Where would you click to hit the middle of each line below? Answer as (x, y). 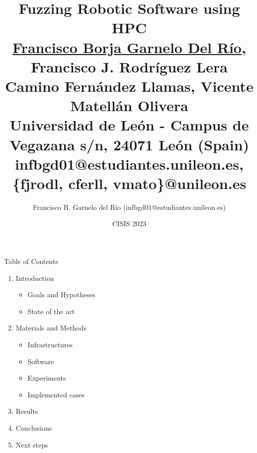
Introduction (35, 278)
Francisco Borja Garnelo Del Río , (129, 47)
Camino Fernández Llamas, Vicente (129, 86)
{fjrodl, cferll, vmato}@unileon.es (129, 183)
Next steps (32, 444)
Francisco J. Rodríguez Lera (129, 66)
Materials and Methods (51, 328)
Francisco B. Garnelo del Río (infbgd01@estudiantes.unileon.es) (129, 207)
